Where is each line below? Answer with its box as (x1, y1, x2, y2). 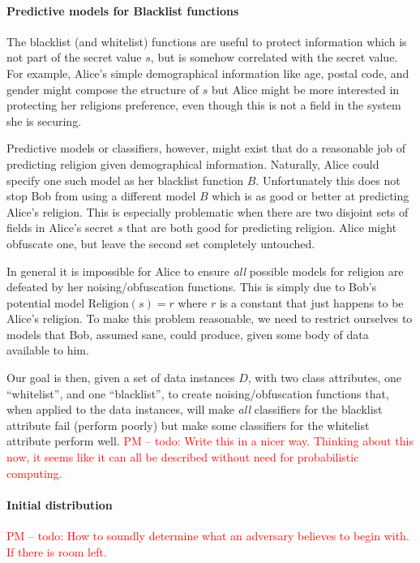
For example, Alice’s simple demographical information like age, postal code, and (6, 64, 409, 81)
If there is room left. (6, 543, 107, 560)
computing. (6, 464, 62, 481)
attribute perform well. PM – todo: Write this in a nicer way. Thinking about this (6, 432, 414, 449)
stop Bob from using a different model (6, 187, 196, 204)
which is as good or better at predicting (212, 187, 409, 204)
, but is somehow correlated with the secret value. (150, 49, 398, 66)
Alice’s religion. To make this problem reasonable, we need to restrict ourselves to (6, 310, 413, 327)
